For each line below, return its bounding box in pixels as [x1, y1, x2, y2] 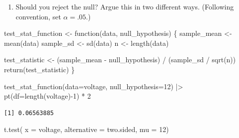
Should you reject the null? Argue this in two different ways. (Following [15, 1, 234, 11]
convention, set [15, 11, 61, 21]
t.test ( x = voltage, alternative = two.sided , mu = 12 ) [4, 124, 169, 135]
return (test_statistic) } [4, 64, 75, 74]
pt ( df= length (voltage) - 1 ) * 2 [4, 91, 91, 101]
